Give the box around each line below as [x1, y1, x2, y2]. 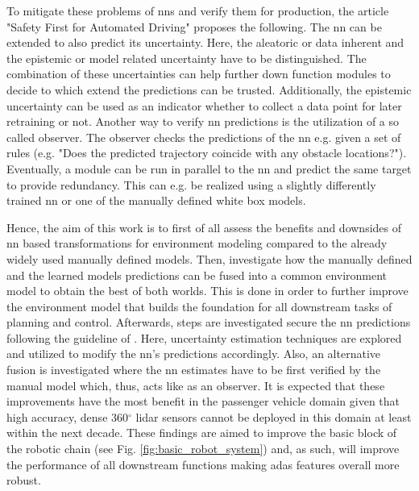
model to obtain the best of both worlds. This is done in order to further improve [6, 282, 409, 299]
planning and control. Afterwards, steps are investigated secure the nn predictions [6, 314, 411, 331]
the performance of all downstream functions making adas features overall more [6, 456, 400, 472]
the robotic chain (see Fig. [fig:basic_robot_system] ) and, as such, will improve [6, 440, 400, 457]
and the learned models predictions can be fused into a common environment [6, 266, 388, 283]
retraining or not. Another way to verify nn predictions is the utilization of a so [6, 113, 400, 130]
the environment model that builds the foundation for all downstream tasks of [6, 298, 392, 314]
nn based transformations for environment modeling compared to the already [6, 235, 388, 252]
